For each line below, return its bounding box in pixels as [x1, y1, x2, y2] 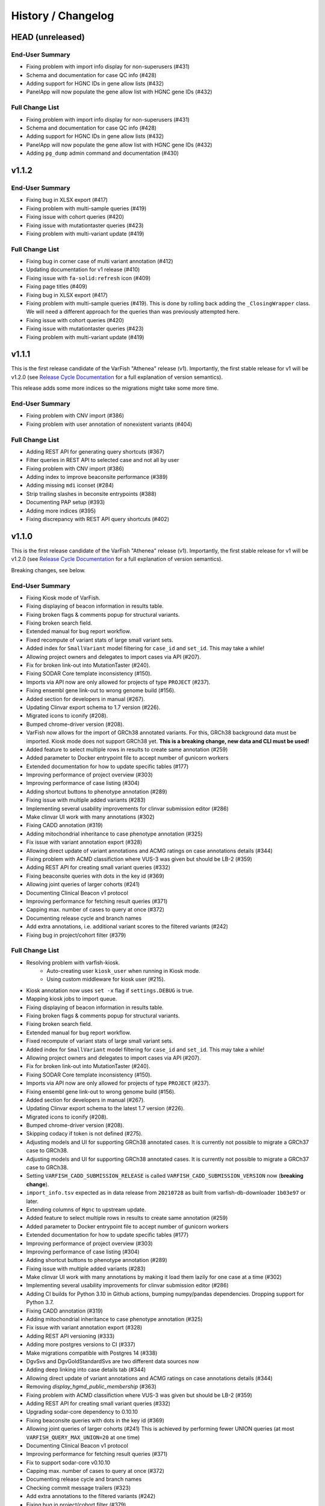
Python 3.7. [26, 1299, 54, 1306]
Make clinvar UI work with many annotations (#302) [26, 813, 155, 820]
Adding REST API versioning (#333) [26, 1332, 115, 1340]
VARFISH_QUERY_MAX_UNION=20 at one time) [26, 1434, 140, 1441]
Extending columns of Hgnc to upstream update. [26, 1205, 146, 1213]
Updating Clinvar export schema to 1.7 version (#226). [26, 704, 161, 711]
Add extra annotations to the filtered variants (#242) [26, 1493, 156, 1500]
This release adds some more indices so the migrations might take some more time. [11, 384, 219, 392]
